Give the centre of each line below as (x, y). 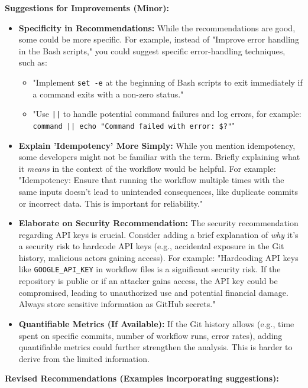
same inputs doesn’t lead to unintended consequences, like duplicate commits (158, 191)
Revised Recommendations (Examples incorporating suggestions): (142, 378)
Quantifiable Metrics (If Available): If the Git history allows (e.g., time (156, 323)
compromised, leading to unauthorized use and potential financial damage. (153, 292)
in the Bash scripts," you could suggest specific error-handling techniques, (152, 50)
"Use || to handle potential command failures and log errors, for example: (167, 114)
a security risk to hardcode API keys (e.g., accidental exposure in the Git (151, 246)
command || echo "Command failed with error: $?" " (134, 125)
